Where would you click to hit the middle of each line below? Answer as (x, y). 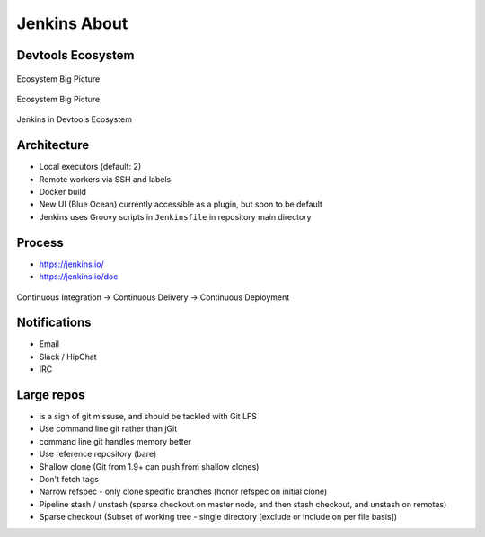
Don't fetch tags (69, 480)
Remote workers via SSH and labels (105, 179)
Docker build (63, 192)
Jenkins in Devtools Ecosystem (75, 119)
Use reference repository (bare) (98, 454)
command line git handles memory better (115, 441)
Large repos (51, 395)
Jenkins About (72, 23)
